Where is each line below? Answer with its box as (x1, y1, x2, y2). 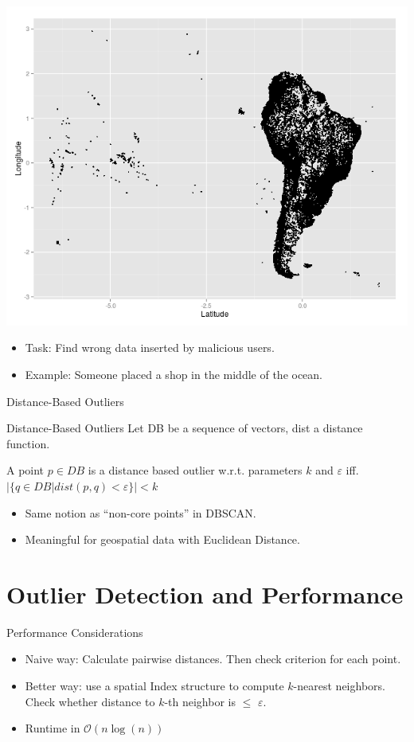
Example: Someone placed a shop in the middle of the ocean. (25, 366, 323, 382)
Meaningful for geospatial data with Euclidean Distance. (25, 531, 300, 548)
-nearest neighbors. (293, 678, 385, 694)
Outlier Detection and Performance (6, 577, 404, 610)
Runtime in (25, 720, 80, 736)
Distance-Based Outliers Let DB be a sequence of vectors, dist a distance (6, 420, 363, 436)
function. (6, 435, 50, 451)
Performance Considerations (6, 623, 143, 640)
